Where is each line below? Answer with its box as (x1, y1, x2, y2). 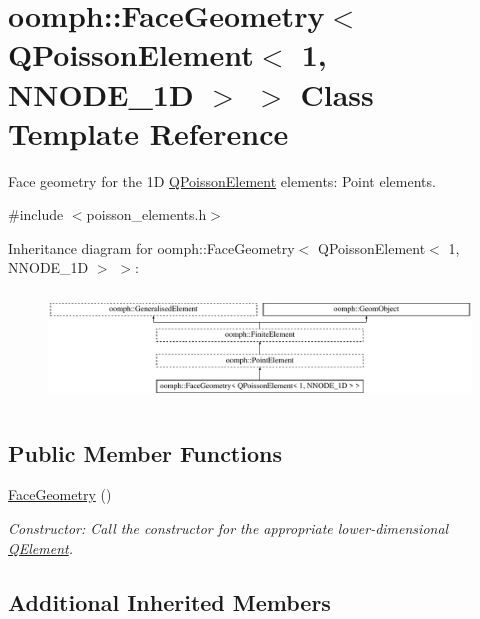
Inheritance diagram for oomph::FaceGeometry (8, 237, 295, 258)
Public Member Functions (8, 437, 282, 468)
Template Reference (8, 112, 289, 153)
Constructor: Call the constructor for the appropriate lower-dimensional (8, 518, 449, 539)
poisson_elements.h (86, 204, 207, 225)
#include (8, 204, 64, 225)
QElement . (8, 537, 73, 558)
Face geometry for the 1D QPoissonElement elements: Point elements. (8, 170, 436, 191)
